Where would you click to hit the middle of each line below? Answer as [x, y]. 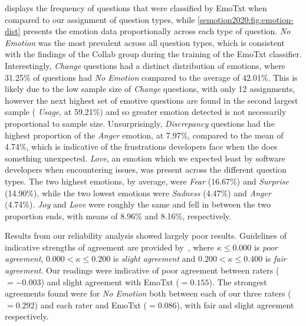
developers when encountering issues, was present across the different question [146, 169]
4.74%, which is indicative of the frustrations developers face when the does [141, 146]
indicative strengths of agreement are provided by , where [110, 247]
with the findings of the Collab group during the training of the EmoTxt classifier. [153, 54]
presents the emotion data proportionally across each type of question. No [157, 31]
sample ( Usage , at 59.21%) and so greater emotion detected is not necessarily [146, 112]
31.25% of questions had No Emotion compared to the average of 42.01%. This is [151, 77]
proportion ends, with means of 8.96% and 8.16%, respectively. [118, 215]
